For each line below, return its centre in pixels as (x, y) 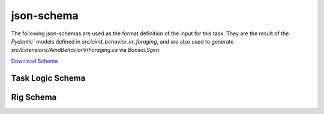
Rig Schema (34, 97)
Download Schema (34, 61)
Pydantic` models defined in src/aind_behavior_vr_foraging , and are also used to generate (122, 41)
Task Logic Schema (48, 78)
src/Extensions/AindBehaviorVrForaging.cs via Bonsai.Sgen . (86, 50)
